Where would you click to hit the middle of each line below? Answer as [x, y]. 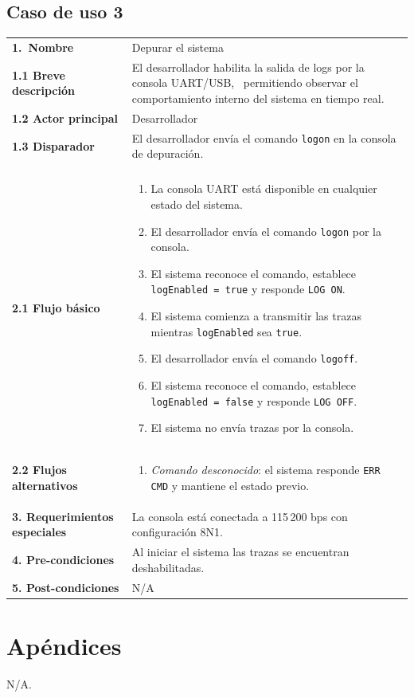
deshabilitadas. [168, 567]
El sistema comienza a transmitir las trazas [256, 316]
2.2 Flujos [39, 470]
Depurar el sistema [178, 47]
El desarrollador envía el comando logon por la [266, 231]
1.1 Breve [39, 75]
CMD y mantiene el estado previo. [230, 485]
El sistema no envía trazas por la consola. [252, 427]
